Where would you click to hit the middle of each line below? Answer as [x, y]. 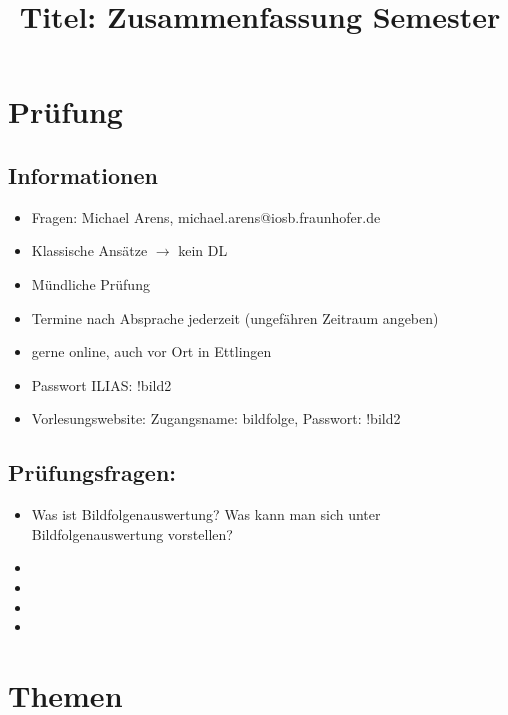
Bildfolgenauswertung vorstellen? [132, 533]
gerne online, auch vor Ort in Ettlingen [151, 351]
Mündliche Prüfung [90, 283]
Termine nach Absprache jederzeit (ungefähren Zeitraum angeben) [235, 317]
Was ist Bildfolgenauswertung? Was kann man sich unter [206, 514]
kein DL [203, 250]
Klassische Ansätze [89, 250]
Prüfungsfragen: [92, 472]
